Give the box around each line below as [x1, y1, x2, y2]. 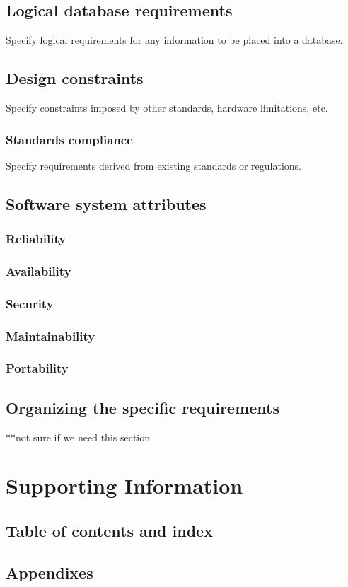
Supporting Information [6, 471, 243, 500]
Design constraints [6, 67, 144, 89]
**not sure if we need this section [6, 429, 151, 444]
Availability [6, 262, 71, 279]
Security [6, 294, 54, 312]
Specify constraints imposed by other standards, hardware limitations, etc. [6, 100, 328, 115]
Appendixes [6, 561, 93, 583]
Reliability [6, 230, 66, 248]
